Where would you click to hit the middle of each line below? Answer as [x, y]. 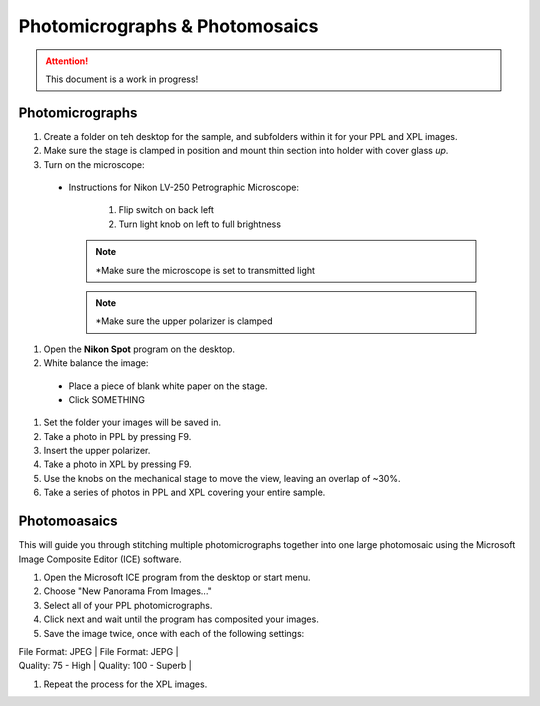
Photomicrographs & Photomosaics [168, 26]
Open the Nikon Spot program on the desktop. [139, 349]
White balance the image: [96, 363]
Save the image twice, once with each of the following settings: [174, 633]
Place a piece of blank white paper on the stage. [168, 386]
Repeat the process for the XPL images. [125, 684]
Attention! [67, 61]
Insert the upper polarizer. [97, 451]
